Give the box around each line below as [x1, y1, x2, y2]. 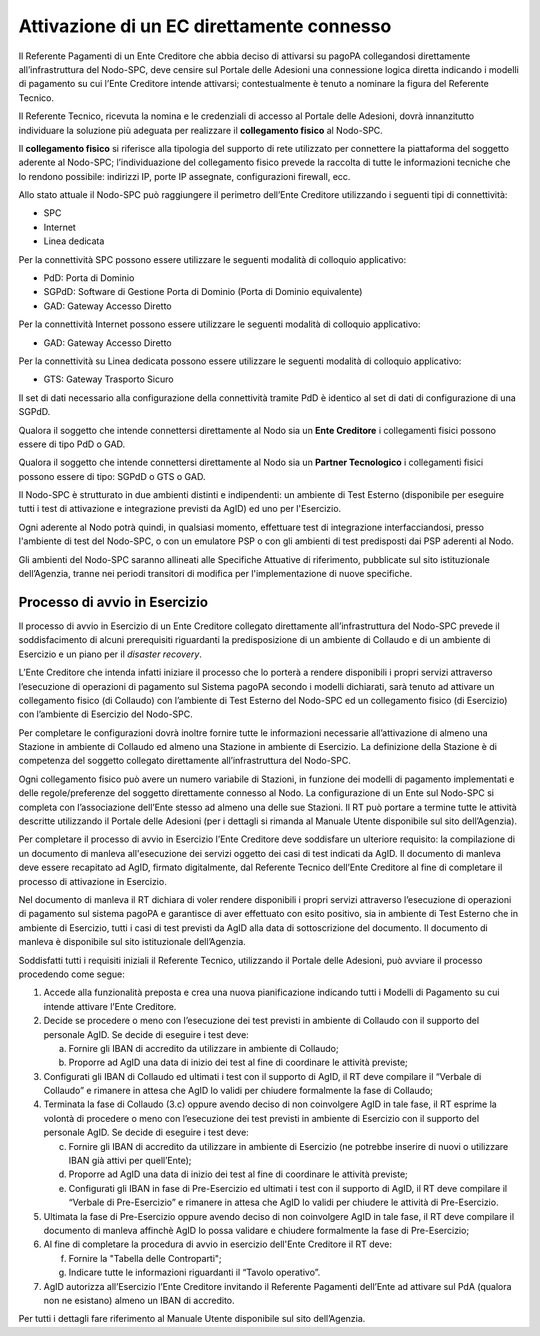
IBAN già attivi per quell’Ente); [68, 1155, 192, 1167]
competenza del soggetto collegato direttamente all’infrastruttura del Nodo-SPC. [18, 755, 352, 767]
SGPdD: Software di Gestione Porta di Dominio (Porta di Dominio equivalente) [43, 286, 363, 298]
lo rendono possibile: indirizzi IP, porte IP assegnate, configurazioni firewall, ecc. [18, 170, 351, 182]
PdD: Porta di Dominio [43, 272, 135, 284]
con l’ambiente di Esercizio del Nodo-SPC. [18, 708, 194, 720]
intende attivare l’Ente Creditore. [43, 1000, 177, 1012]
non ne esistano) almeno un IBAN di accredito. [43, 1294, 235, 1306]
